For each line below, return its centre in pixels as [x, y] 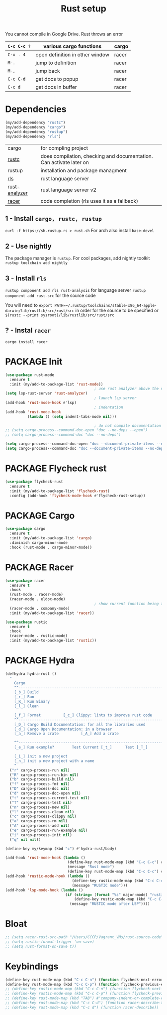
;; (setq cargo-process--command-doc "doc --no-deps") [63, 435]
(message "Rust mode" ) [91, 867]
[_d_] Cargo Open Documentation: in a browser [63, 729]
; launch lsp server [115, 398]
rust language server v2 [69, 190]
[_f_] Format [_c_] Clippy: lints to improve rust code [83, 715]
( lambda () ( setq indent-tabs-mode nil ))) [72, 416]
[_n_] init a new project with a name [54, 761]
